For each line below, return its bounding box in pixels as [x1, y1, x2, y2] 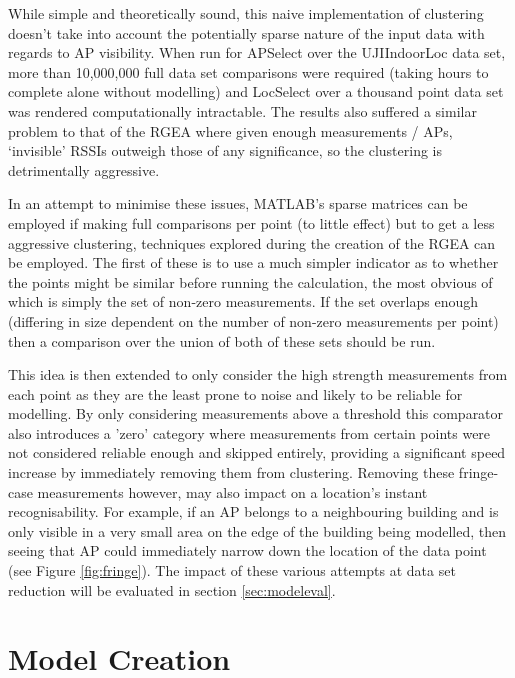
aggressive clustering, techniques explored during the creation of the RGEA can [8, 232, 496, 253]
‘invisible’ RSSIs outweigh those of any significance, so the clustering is [8, 140, 442, 161]
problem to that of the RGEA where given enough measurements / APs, [8, 120, 453, 141]
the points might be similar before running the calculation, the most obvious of [8, 271, 493, 292]
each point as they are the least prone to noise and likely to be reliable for [8, 383, 463, 404]
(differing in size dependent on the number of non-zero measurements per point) [8, 310, 499, 331]
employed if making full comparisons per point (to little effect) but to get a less [8, 212, 495, 233]
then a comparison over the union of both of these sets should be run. [8, 330, 436, 351]
